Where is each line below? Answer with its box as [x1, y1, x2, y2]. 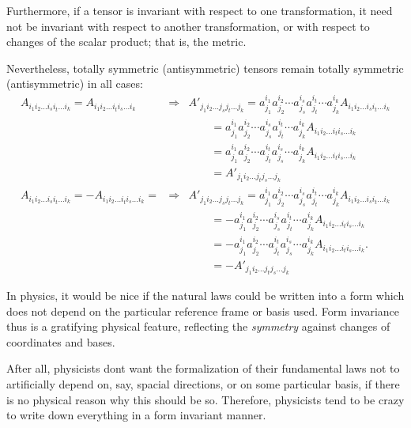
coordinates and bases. [6, 333, 115, 350]
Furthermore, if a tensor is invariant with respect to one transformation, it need [6, 2, 393, 18]
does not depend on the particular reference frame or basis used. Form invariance [6, 302, 400, 319]
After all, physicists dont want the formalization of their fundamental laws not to [6, 360, 400, 377]
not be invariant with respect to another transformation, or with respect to [6, 17, 370, 34]
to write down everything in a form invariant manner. [6, 407, 266, 423]
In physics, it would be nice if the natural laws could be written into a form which [6, 287, 405, 303]
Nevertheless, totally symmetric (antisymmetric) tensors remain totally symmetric [6, 59, 404, 76]
